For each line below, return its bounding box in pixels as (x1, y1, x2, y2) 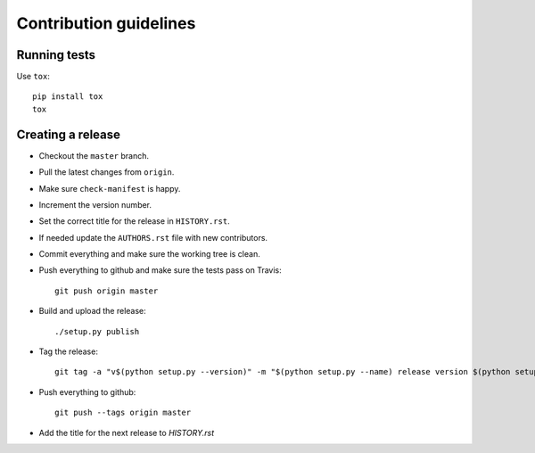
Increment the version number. (38, 199, 152, 210)
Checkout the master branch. (38, 150, 149, 161)
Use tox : (16, 71, 51, 82)
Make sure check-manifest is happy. (38, 183, 181, 194)
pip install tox (32, 92, 103, 102)
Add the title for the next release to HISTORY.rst (38, 427, 215, 438)
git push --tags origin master (54, 408, 192, 418)
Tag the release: (38, 346, 98, 357)
